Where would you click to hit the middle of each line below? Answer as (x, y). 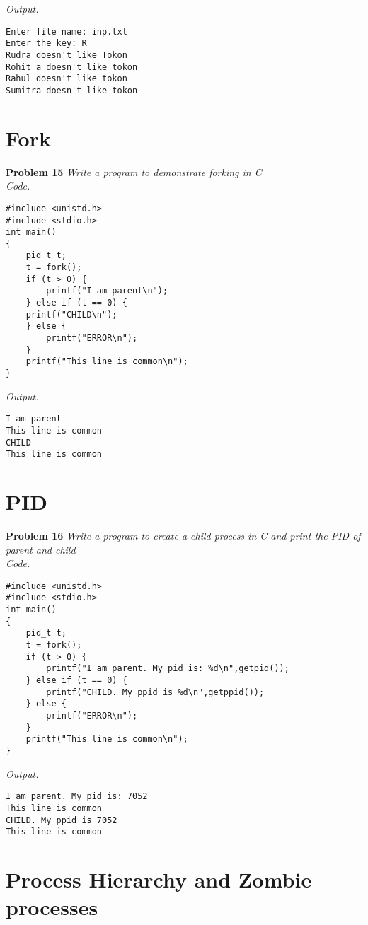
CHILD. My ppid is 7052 (62, 820)
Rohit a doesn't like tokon (72, 67)
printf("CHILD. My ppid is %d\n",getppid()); (155, 692)
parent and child (41, 549)
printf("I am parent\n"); (107, 291)
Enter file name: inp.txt (67, 31)
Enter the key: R (46, 43)
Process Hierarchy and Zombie (159, 879)
